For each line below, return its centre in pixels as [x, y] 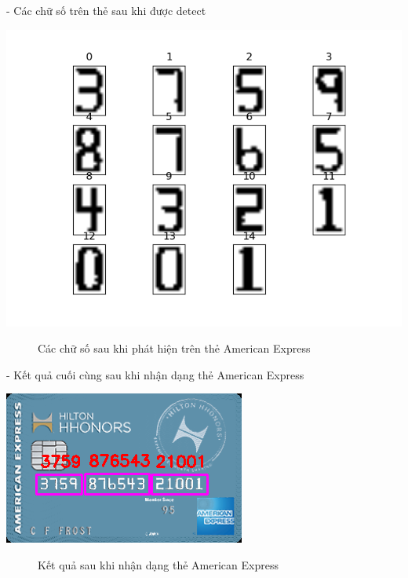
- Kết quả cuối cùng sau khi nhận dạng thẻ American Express [155, 374]
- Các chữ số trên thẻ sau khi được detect [106, 10]
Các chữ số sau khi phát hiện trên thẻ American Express [174, 348]
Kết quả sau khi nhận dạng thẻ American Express [158, 564]
